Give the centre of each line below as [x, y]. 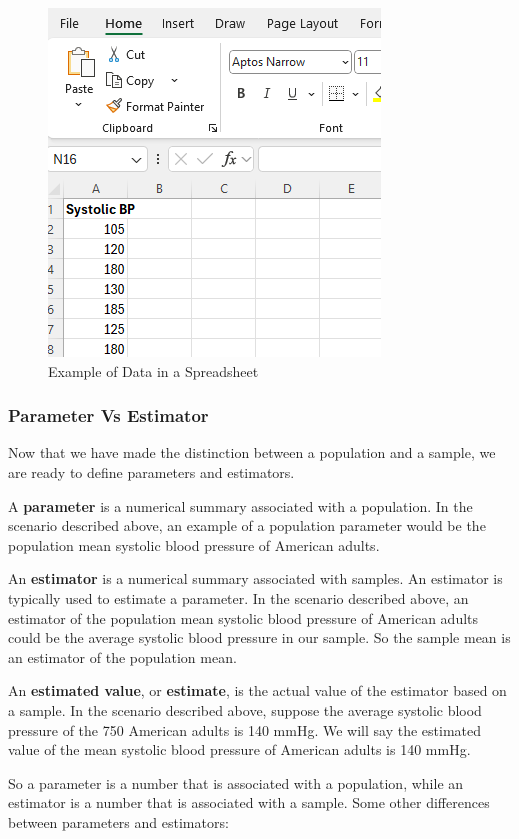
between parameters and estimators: [118, 821]
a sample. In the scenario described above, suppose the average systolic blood [245, 709]
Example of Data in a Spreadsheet [153, 370]
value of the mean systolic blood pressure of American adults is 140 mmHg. [239, 749]
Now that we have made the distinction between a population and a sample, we [252, 452]
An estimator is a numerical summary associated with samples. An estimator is [255, 578]
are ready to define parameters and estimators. [151, 472]
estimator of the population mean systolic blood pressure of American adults [243, 617]
